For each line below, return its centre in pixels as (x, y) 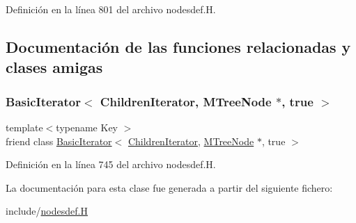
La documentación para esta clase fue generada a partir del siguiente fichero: (169, 187)
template (24, 127)
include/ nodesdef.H (47, 211)
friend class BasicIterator (59, 141)
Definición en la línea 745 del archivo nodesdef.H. (111, 164)
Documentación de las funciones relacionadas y (178, 46)
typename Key (87, 127)
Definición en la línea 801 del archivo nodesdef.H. (111, 9)
